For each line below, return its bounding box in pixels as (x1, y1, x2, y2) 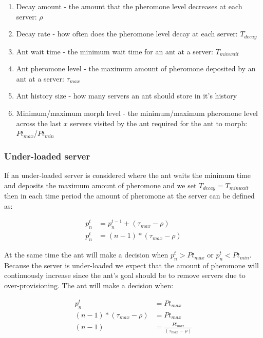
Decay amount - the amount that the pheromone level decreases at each (16, 1, 242, 11)
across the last (16, 117, 62, 128)
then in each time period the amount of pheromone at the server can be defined (4, 190, 255, 201)
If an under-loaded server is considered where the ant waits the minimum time (4, 170, 251, 181)
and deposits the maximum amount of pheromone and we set (4, 180, 197, 190)
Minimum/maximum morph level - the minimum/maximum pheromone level (16, 108, 258, 118)
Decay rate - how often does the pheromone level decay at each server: (16, 28, 238, 39)
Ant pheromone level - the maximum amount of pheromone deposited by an (16, 63, 256, 74)
